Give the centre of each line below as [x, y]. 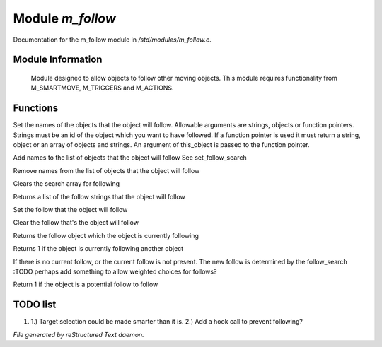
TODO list [35, 305]
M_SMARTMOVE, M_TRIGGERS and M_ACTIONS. [102, 88]
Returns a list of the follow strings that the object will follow [99, 196]
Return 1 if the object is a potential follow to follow [86, 284]
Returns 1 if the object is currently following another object [98, 249]
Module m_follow [64, 18]
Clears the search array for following [66, 184]
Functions [36, 108]
